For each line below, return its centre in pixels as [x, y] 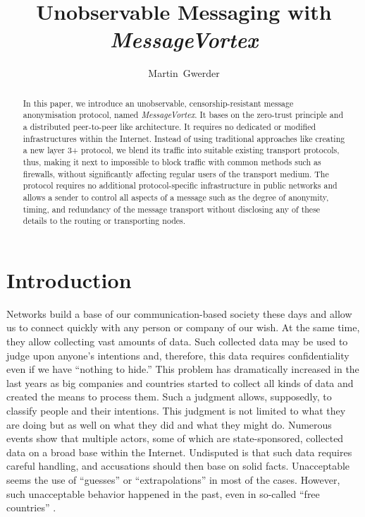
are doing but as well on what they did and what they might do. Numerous [169, 424]
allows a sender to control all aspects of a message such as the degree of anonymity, [176, 197]
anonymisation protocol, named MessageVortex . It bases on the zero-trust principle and [183, 115]
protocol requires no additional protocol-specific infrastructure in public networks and [180, 185]
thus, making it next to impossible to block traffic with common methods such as [172, 161]
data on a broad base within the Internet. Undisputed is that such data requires [179, 452]
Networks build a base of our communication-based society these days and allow [179, 313]
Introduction [69, 279]
